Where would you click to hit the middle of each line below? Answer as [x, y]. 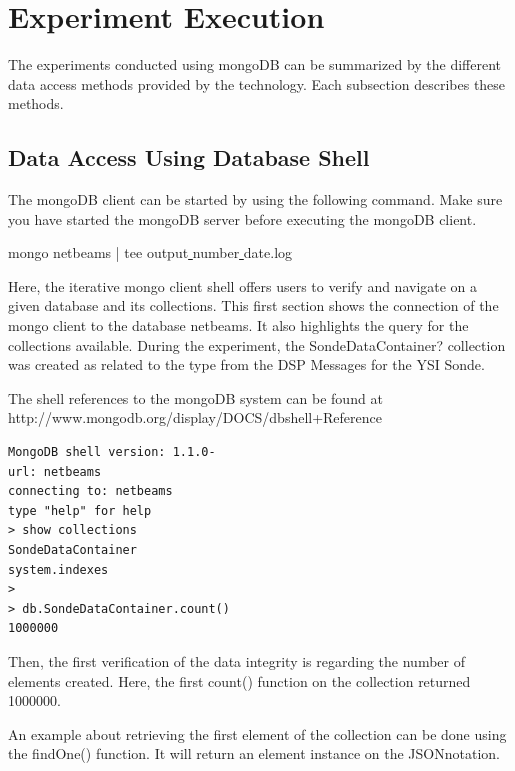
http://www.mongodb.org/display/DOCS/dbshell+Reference [195, 417]
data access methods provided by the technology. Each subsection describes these [257, 83]
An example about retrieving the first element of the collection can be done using [257, 733]
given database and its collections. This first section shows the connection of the [253, 305]
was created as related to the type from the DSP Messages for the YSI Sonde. [246, 364]
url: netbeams [55, 471]
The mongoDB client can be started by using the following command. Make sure [255, 199]
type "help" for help [80, 510]
